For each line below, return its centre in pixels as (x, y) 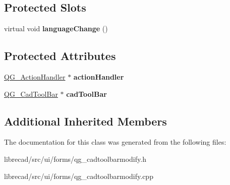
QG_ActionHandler (35, 77)
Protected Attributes (60, 56)
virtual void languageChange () (56, 28)
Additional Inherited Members (85, 121)
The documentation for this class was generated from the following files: (115, 142)
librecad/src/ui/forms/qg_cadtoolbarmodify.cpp (79, 176)
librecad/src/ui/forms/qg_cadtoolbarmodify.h (75, 159)
